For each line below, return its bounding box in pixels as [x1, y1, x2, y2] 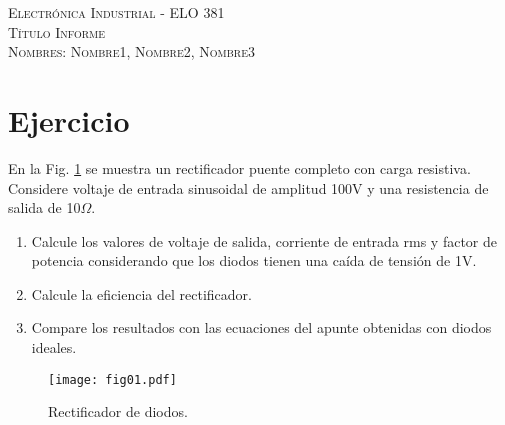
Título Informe [8, 21, 106, 42]
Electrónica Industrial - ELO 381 [8, 2, 225, 22]
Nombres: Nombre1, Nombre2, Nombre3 [8, 41, 256, 62]
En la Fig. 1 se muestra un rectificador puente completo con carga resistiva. [8, 157, 471, 178]
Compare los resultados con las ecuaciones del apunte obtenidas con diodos [31, 317, 492, 338]
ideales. [31, 337, 77, 358]
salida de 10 [8, 197, 81, 218]
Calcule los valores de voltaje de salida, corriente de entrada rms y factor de [31, 230, 498, 251]
